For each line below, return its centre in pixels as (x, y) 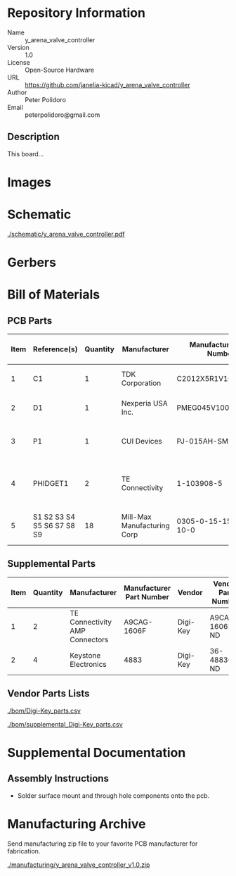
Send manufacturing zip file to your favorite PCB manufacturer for (103, 844)
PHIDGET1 (51, 484)
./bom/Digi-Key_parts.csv (44, 711)
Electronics (88, 664)
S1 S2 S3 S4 (54, 517)
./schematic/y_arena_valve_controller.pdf (66, 234)
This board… (26, 154)
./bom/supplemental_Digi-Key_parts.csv (65, 724)
